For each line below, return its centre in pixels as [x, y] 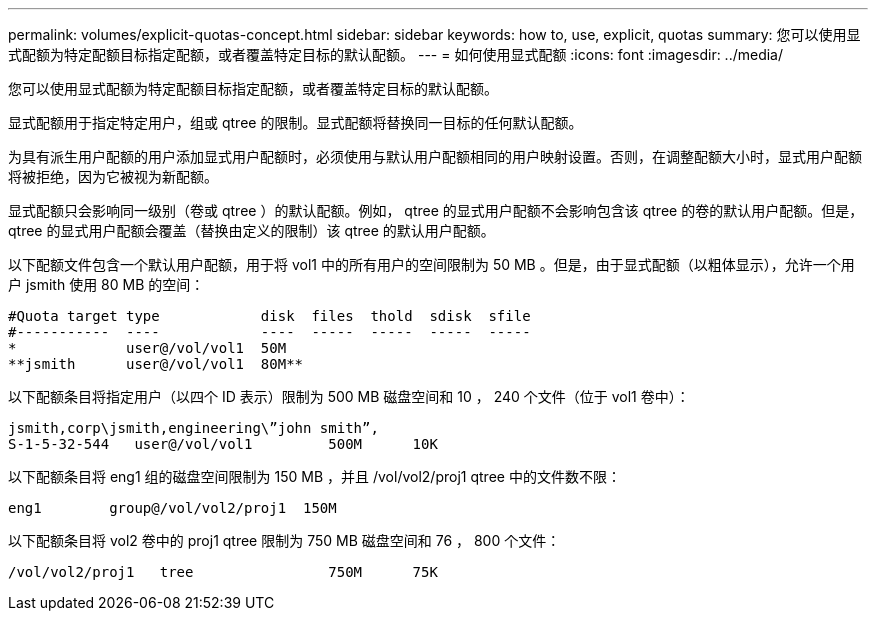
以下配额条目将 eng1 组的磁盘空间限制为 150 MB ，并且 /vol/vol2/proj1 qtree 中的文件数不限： [314, 476]
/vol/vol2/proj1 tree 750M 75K [223, 572]
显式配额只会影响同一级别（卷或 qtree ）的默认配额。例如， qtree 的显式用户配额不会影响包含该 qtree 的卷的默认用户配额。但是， [436, 210]
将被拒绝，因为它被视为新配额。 [113, 176]
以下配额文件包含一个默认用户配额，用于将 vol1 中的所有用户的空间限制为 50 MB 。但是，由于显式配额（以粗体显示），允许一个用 [431, 264]
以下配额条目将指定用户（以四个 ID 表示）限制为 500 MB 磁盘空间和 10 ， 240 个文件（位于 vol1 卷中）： [349, 396]
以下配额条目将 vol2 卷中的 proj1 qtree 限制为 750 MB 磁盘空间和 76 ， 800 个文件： [284, 540]
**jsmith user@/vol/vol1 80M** [156, 364]
